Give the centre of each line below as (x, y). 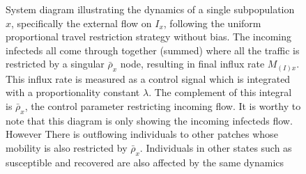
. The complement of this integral (220, 92)
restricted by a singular (55, 64)
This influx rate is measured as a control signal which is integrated (148, 78)
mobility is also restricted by (67, 148)
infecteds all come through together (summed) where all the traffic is (153, 50)
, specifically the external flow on (82, 23)
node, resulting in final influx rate (192, 64)
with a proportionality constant (73, 92)
